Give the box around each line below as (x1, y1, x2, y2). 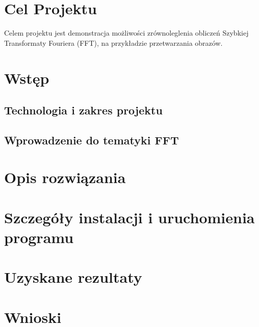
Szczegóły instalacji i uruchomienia (4, 206, 255, 227)
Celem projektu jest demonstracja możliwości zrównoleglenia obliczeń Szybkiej (4, 27, 249, 38)
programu (4, 227, 74, 247)
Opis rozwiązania (4, 167, 126, 188)
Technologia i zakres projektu (4, 102, 163, 118)
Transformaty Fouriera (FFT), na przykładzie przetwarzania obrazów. (4, 37, 223, 48)
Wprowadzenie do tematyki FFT (4, 132, 179, 147)
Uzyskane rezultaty (4, 266, 142, 287)
